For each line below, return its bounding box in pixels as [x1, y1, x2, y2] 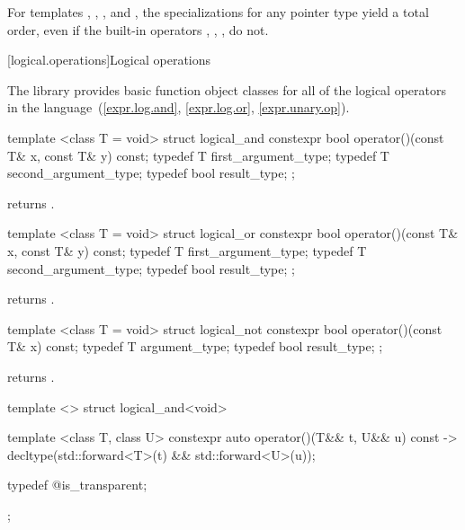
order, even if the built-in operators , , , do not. [7, 20, 269, 39]
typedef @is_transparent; [7, 475, 148, 494]
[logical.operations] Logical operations [7, 50, 211, 69]
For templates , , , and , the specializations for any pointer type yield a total [7, 3, 429, 21]
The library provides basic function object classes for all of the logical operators [7, 80, 446, 99]
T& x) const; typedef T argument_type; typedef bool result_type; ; [7, 337, 383, 356]
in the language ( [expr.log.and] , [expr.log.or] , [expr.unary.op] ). [7, 98, 350, 117]
